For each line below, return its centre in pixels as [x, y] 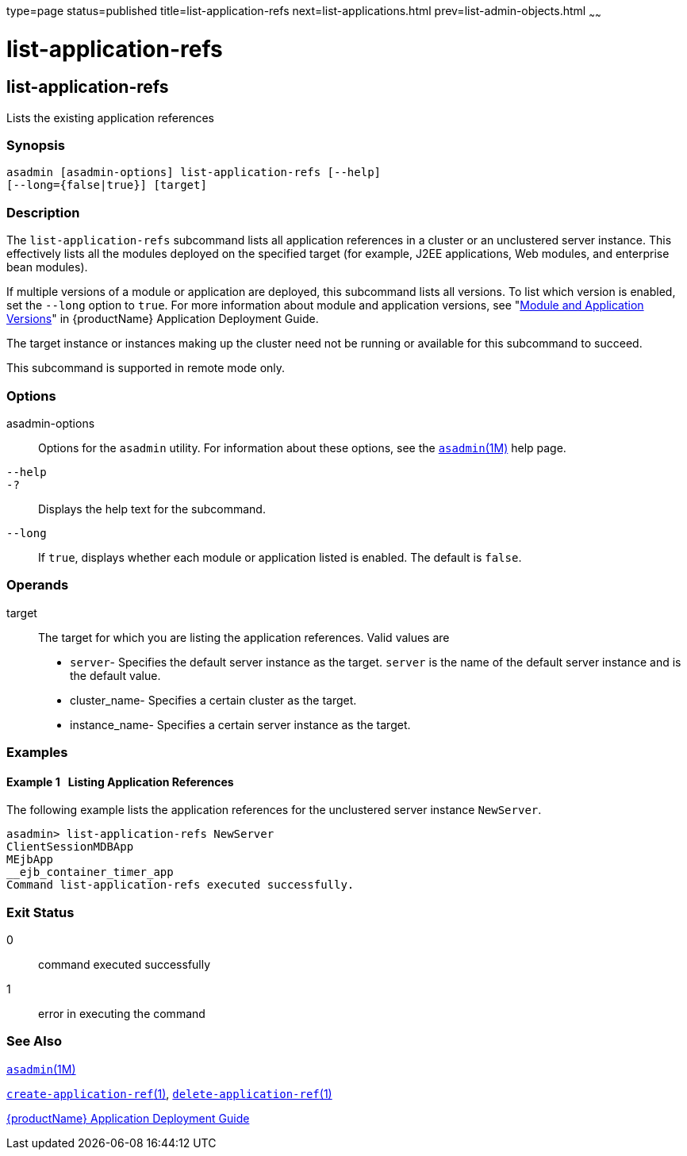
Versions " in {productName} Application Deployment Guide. [163, 319]
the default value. [115, 675]
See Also [34, 1041]
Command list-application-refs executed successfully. [180, 885]
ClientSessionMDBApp [70, 847]
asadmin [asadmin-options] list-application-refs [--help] [194, 173]
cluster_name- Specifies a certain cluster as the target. [213, 700]
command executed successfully [125, 965]
